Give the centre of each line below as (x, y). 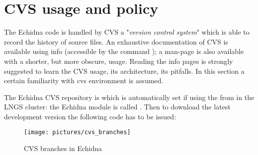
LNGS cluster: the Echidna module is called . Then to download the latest (117, 107)
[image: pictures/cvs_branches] (77, 132)
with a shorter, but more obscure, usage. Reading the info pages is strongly (119, 61)
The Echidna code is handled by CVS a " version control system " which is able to (127, 32)
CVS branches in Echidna (63, 148)
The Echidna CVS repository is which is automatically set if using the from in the (129, 97)
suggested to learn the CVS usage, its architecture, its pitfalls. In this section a (124, 71)
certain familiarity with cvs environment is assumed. (84, 80)
